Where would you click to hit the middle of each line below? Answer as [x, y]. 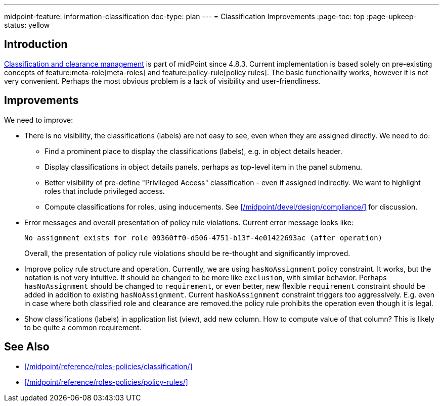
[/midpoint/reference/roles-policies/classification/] [108, 366]
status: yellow [27, 25]
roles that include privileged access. [105, 191]
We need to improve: [39, 120]
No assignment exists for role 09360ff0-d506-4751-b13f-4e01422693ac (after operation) [204, 238]
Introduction [36, 44]
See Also [27, 347]
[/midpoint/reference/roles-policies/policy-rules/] [106, 382]
